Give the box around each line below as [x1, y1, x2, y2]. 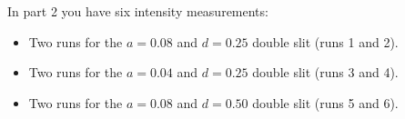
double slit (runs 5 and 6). [252, 93, 399, 112]
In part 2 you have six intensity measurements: [7, 2, 268, 20]
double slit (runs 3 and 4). [252, 63, 399, 82]
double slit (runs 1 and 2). [252, 32, 399, 51]
